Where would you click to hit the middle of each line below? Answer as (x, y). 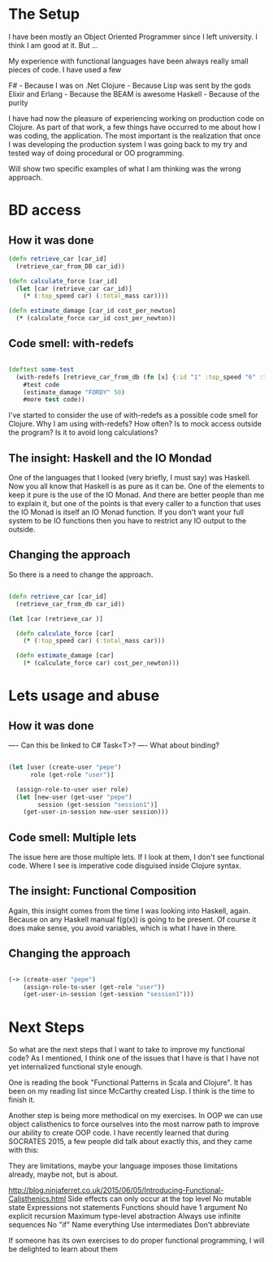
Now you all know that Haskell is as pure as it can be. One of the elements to (136, 486)
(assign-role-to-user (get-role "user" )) (94, 987)
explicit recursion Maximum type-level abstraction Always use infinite (125, 1216)
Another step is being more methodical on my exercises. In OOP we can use (136, 1116)
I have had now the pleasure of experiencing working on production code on (136, 118)
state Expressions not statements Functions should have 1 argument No (128, 1208)
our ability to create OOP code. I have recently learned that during (119, 1133)
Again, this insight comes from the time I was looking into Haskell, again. (130, 910)
